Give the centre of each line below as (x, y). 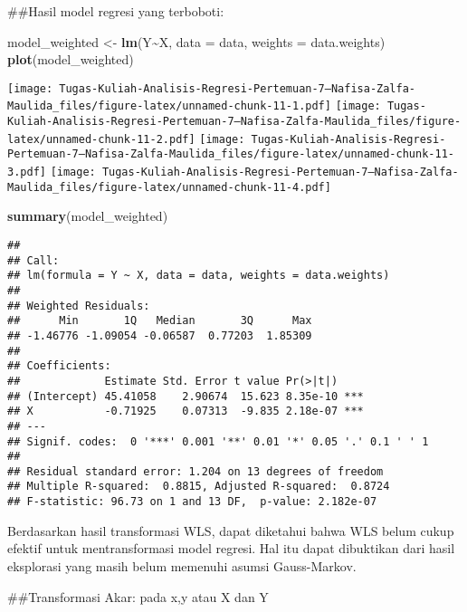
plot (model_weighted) (71, 59)
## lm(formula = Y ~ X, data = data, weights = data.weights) (199, 276)
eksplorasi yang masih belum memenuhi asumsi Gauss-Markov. (182, 565)
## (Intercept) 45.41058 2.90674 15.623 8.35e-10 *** (186, 396)
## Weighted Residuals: (79, 306)
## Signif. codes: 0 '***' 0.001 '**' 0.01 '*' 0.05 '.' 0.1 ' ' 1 (218, 441)
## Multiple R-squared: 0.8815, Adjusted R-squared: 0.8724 (199, 487)
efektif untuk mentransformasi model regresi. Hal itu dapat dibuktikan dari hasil (231, 548)
